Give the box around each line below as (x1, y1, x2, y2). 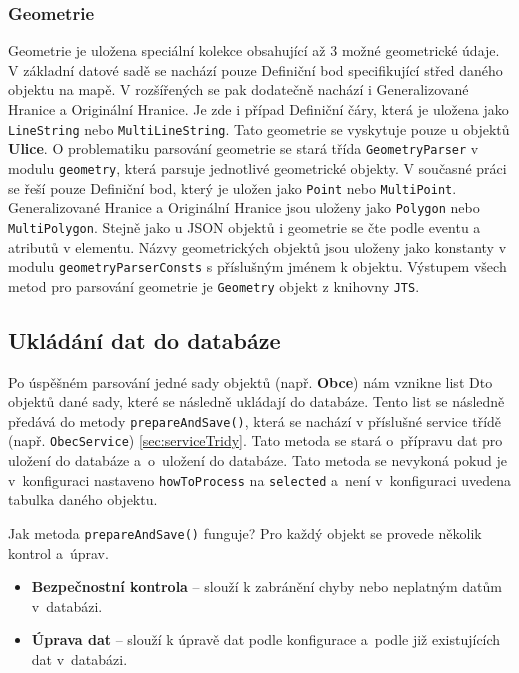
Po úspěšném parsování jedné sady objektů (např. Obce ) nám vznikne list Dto (8, 371, 493, 392)
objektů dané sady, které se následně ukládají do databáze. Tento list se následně (8, 391, 505, 412)
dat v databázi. (31, 649, 128, 670)
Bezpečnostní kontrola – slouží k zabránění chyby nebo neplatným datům (31, 576, 502, 597)
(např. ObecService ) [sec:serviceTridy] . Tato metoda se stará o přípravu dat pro (8, 430, 503, 451)
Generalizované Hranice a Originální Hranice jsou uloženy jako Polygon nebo (8, 197, 480, 218)
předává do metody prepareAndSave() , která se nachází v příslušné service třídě (8, 410, 502, 431)
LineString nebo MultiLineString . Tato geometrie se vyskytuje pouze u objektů (8, 118, 510, 139)
